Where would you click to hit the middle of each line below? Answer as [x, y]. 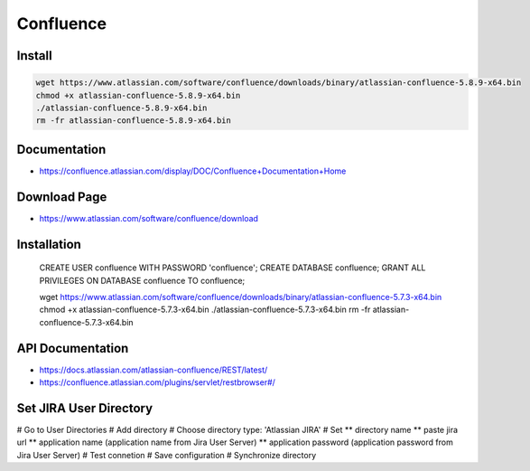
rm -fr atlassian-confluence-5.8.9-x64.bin [134, 121]
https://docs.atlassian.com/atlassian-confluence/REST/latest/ [153, 370]
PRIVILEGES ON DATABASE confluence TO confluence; [142, 280]
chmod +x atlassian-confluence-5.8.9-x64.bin [138, 95]
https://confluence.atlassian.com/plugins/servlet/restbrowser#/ [157, 382]
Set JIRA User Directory [85, 408]
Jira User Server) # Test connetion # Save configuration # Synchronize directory [167, 455]
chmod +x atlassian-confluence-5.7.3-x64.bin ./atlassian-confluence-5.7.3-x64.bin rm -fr [205, 310]
